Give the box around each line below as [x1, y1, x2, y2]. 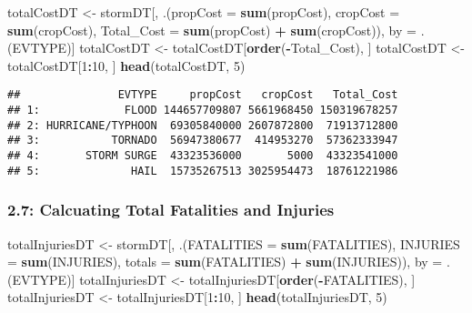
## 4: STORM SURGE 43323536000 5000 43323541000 [7, 149, 398, 162]
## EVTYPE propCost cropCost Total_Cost [7, 88, 398, 102]
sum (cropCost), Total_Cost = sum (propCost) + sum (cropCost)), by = [7, 20, 417, 39]
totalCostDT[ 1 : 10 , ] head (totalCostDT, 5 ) [7, 56, 246, 75]
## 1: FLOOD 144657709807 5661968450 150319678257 [7, 104, 398, 117]
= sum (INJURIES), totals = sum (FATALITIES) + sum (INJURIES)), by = [7, 252, 443, 271]
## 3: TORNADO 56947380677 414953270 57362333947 [7, 134, 398, 147]
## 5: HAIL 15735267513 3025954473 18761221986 [7, 164, 398, 177]
